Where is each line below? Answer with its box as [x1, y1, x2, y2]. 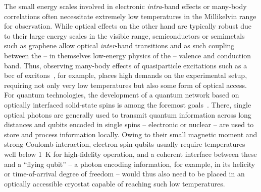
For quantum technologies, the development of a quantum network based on [4, 89, 239, 100]
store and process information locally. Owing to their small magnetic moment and [4, 129, 257, 139]
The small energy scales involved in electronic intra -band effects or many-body [4, 1, 247, 11]
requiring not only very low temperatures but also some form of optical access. [4, 79, 247, 90]
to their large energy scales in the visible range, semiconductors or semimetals [4, 30, 245, 41]
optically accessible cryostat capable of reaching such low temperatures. [4, 178, 225, 188]
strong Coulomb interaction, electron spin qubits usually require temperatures [4, 139, 245, 149]
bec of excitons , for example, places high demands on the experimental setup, [4, 70, 247, 80]
